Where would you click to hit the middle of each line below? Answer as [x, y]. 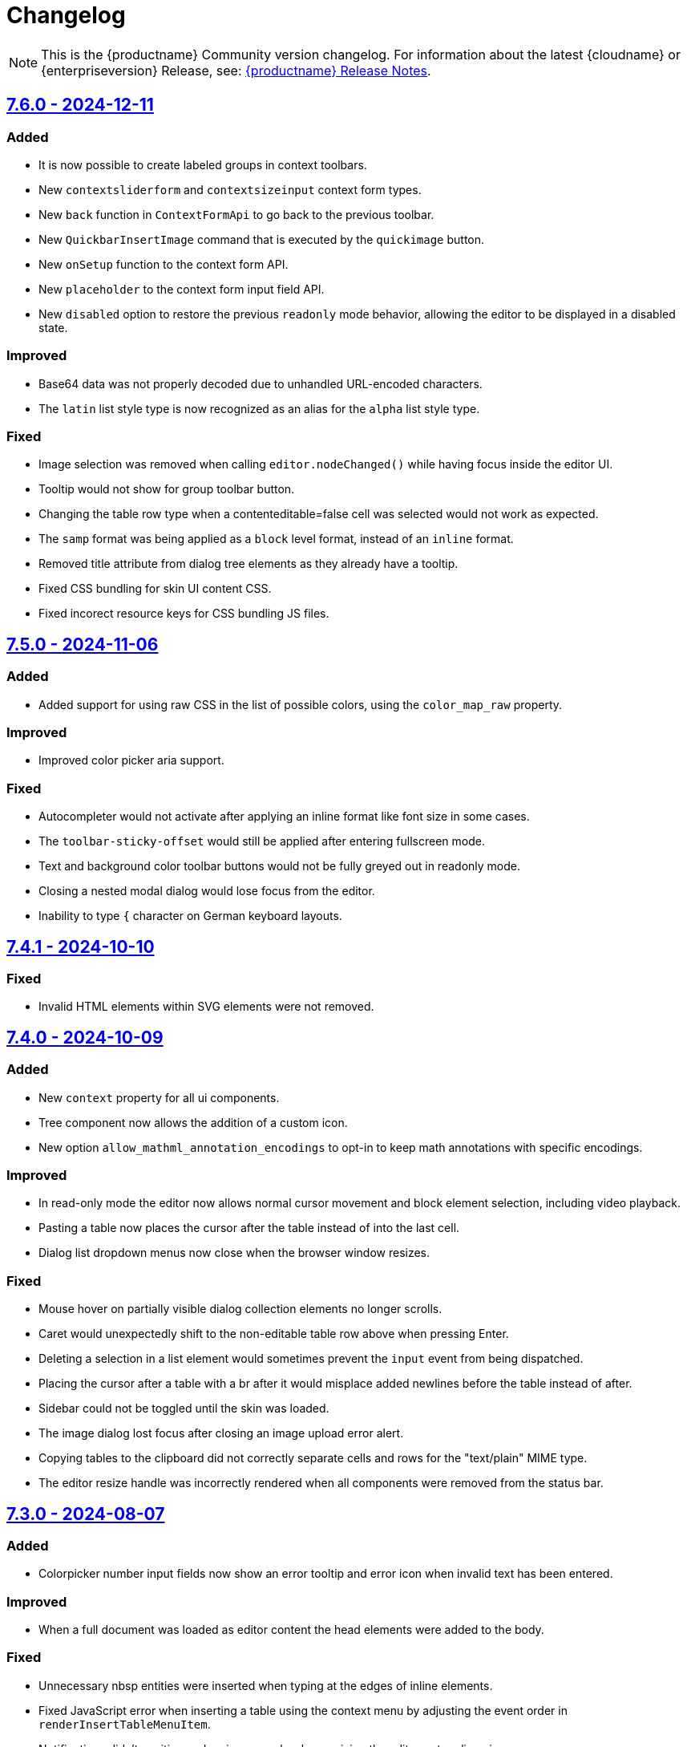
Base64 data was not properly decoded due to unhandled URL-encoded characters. [261, 383]
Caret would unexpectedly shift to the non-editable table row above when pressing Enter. [274, 1334]
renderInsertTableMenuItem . [125, 1724]
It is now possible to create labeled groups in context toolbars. [203, 164]
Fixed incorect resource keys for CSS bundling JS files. [184, 614]
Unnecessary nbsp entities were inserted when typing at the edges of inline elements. [266, 1685]
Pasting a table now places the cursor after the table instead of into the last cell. [249, 1228]
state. [53, 327]
